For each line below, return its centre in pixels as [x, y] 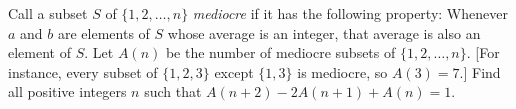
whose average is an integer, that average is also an [324, 32]
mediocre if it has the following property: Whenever [350, 13]
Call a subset [48, 13]
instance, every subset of [83, 71]
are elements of [103, 32]
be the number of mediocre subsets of [280, 52]
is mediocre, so [342, 71]
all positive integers [67, 91]
